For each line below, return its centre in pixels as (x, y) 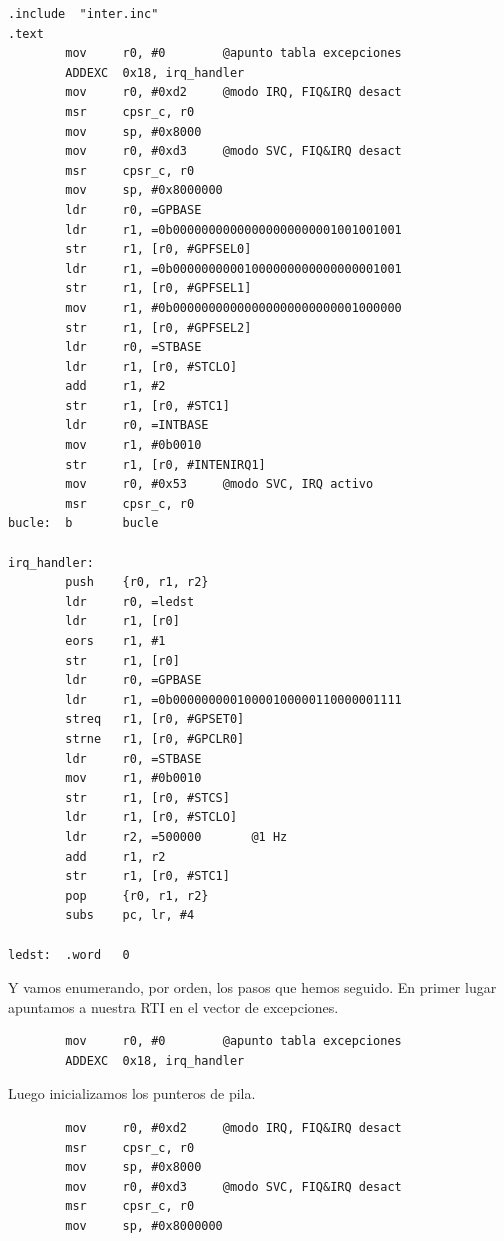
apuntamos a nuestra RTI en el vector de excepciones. (173, 1006)
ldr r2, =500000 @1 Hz (176, 836)
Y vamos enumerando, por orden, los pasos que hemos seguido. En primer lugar (252, 987)
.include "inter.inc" (83, 14)
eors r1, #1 (115, 641)
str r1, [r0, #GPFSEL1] (158, 288)
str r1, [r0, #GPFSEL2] (158, 327)
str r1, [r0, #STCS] (147, 797)
